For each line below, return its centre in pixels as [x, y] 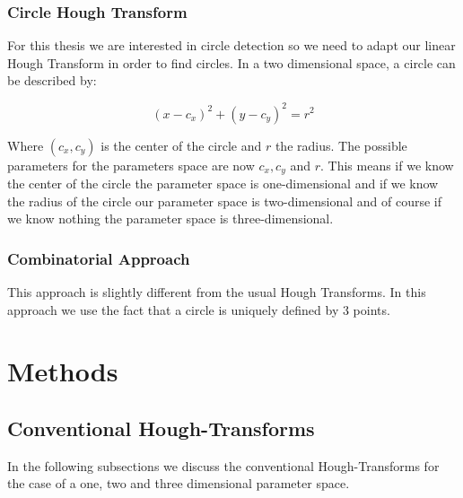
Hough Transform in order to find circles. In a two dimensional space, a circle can [231, 62]
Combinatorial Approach [99, 258]
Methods [63, 371]
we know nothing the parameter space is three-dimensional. [170, 218]
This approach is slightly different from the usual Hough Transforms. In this [217, 291]
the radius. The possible [341, 145]
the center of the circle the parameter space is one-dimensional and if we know [223, 183]
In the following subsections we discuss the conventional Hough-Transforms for [223, 465]
